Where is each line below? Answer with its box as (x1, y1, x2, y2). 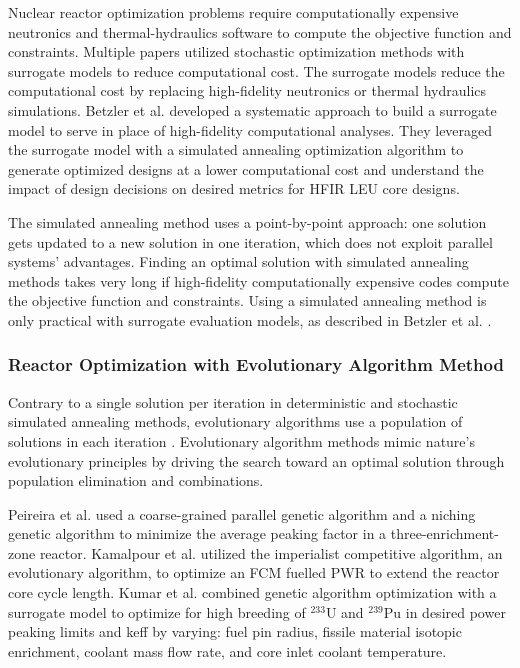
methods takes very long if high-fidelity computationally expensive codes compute (8, 270, 509, 291)
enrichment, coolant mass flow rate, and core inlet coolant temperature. (8, 640, 447, 661)
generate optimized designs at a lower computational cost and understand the (8, 158, 484, 179)
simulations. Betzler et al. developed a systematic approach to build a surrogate (8, 99, 497, 120)
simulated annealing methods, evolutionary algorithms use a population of (8, 411, 463, 432)
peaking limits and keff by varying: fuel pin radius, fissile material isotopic (8, 621, 462, 642)
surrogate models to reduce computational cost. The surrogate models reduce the (8, 60, 505, 81)
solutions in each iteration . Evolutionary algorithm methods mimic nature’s (8, 430, 475, 451)
